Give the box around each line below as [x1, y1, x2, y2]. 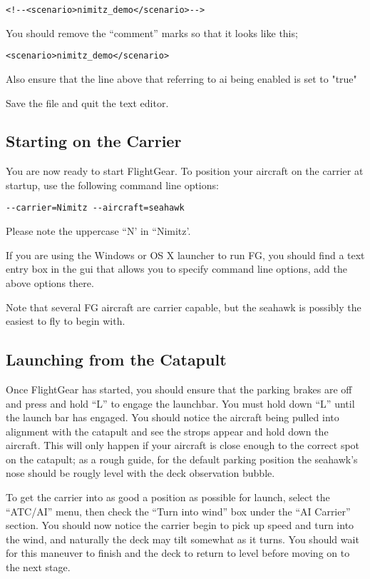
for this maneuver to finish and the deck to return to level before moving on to [6, 545, 350, 560]
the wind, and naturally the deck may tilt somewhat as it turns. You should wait [6, 531, 359, 546]
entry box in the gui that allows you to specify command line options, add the [6, 261, 348, 276]
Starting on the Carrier [6, 130, 182, 152]
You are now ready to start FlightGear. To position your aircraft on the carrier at [6, 163, 364, 178]
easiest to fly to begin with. [6, 313, 125, 328]
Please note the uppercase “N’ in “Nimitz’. [6, 223, 191, 238]
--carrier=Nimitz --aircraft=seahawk [6, 203, 185, 213]
